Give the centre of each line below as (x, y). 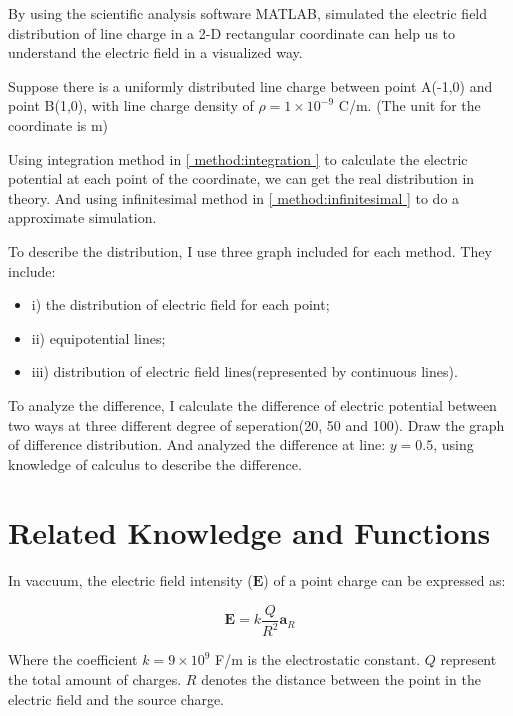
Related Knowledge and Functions (249, 532)
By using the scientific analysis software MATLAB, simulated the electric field (248, 13)
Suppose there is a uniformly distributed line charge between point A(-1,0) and (250, 85)
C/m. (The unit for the (409, 105)
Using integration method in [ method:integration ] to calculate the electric (238, 158)
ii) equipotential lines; (98, 337)
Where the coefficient (73, 659)
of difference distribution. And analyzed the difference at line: (197, 444)
